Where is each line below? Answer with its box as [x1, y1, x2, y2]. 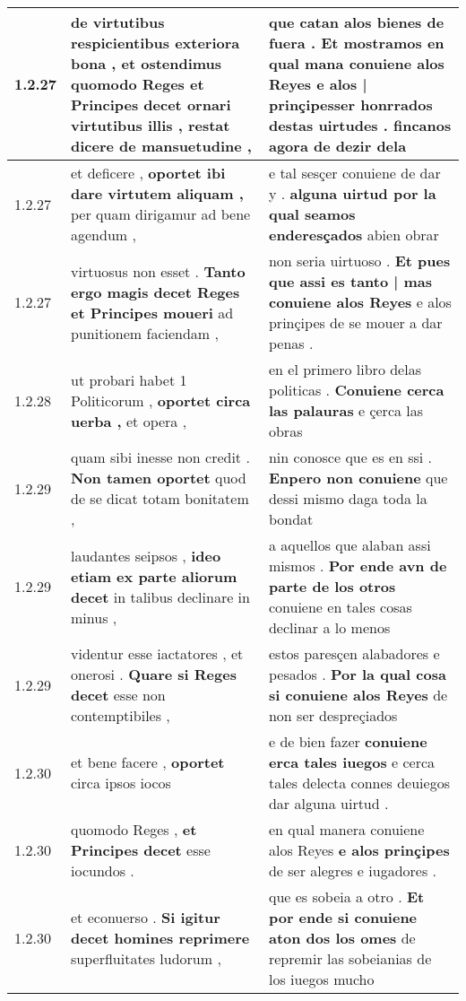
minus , [71, 606, 117, 628]
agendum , [71, 224, 136, 245]
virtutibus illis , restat [71, 115, 230, 135]
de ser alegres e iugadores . [268, 860, 436, 881]
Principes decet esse [71, 840, 211, 860]
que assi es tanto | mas [268, 271, 433, 292]
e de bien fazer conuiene [268, 731, 427, 752]
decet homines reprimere [71, 927, 250, 948]
